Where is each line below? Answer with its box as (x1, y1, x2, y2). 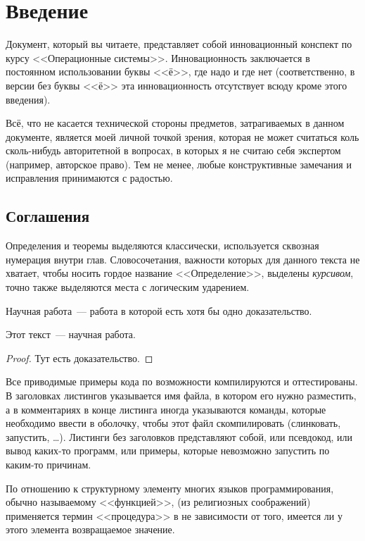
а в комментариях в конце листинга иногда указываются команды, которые (6, 402, 326, 416)
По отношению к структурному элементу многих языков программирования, (6, 480, 334, 495)
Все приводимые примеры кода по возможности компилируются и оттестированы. (6, 374, 358, 389)
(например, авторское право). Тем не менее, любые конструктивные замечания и (6, 156, 352, 171)
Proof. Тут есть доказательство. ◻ (6, 350, 153, 365)
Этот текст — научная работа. (6, 327, 136, 342)
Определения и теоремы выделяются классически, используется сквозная (6, 238, 319, 253)
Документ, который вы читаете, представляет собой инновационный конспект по (6, 37, 352, 51)
